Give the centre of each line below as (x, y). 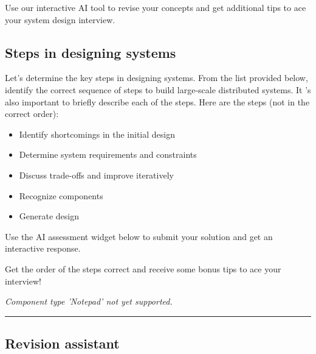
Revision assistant (62, 343)
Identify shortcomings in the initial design (97, 134)
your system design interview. (60, 19)
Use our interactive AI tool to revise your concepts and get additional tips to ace (156, 7)
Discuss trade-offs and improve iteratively (96, 175)
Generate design (49, 216)
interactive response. (43, 248)
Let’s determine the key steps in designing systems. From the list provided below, (156, 78)
